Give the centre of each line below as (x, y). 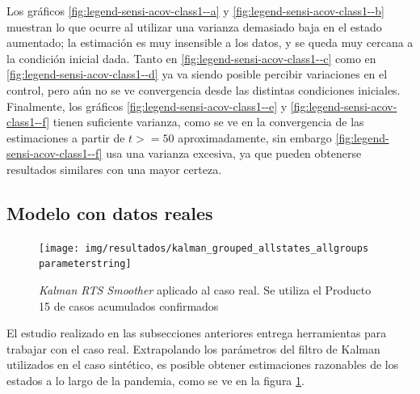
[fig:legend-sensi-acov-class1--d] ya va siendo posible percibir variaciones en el (197, 74)
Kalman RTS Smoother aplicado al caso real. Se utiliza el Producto (205, 290)
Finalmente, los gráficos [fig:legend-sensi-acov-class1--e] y (147, 106)
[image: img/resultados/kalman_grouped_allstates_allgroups (204, 248)
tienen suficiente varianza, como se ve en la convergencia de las (208, 122)
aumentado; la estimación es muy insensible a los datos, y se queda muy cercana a (210, 42)
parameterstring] (85, 264)
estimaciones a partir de (66, 137)
